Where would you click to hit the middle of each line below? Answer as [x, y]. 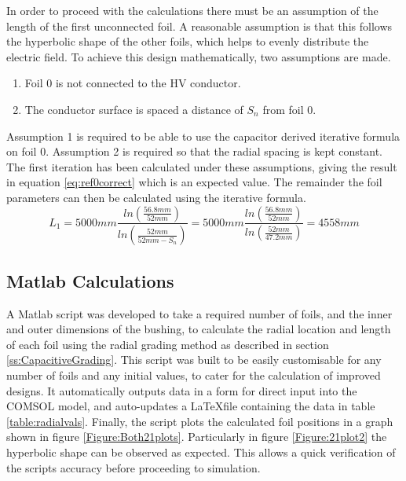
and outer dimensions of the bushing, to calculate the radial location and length [199, 329]
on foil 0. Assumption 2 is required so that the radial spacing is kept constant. [194, 151]
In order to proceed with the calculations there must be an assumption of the [192, 10]
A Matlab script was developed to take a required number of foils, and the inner [199, 313]
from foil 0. [289, 109]
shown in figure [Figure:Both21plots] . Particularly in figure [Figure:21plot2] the [197, 437]
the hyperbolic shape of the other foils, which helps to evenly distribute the [188, 41]
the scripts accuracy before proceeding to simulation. [134, 467]
